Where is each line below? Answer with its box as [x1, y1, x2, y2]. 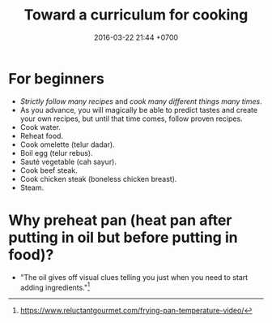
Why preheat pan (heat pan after [8, 211, 232, 229]
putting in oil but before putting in [8, 228, 238, 247]
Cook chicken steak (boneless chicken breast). [19, 174, 177, 183]
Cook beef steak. [19, 165, 79, 175]
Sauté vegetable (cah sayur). [19, 157, 117, 166]
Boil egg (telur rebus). [19, 148, 93, 157]
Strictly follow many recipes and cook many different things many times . [19, 96, 262, 106]
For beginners [8, 69, 105, 88]
